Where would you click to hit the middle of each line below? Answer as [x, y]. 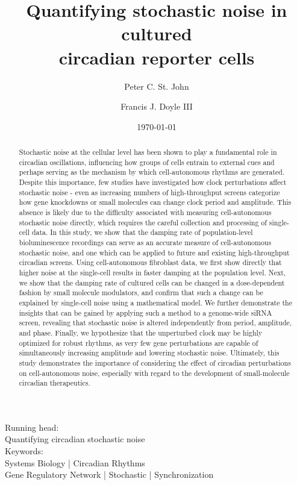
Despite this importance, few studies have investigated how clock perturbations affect [153, 182]
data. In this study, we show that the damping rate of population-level [142, 232]
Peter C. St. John [157, 86]
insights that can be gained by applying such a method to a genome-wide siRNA [145, 312]
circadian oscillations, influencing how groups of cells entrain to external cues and [147, 162]
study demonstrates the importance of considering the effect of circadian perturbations [155, 362]
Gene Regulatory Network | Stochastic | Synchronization [109, 474]
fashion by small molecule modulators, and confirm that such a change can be [141, 293]
